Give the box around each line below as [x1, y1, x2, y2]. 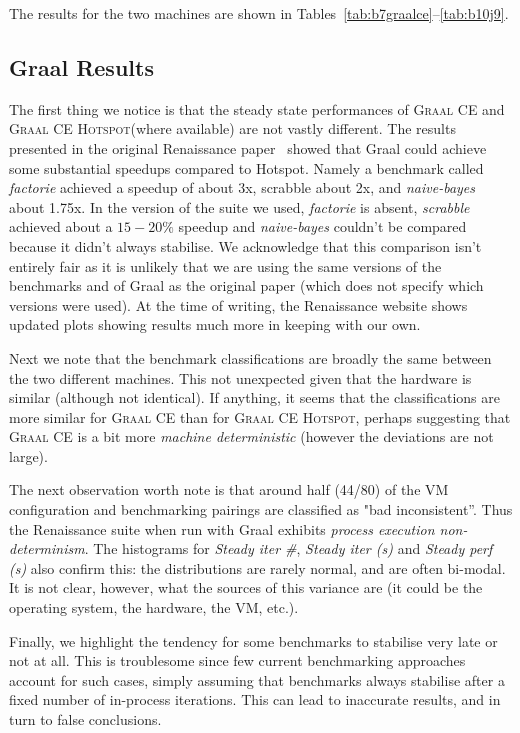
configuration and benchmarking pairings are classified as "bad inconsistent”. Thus [9, 499, 513, 520]
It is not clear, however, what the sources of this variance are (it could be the [9, 577, 483, 598]
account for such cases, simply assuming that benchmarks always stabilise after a [9, 669, 505, 690]
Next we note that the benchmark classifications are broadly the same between [9, 347, 492, 368]
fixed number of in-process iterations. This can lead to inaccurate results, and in [9, 689, 501, 710]
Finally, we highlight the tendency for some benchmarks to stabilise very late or [9, 630, 498, 651]
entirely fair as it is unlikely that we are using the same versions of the [9, 255, 442, 276]
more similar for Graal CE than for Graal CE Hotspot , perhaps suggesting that [9, 406, 511, 427]
